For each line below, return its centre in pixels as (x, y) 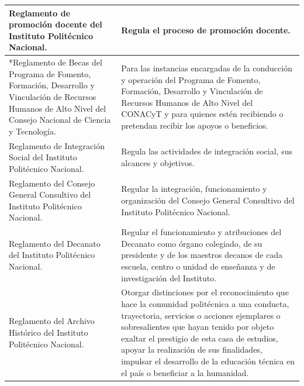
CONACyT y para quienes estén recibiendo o (202, 114)
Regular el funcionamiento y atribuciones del (201, 232)
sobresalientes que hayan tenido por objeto (198, 327)
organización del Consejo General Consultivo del (208, 200)
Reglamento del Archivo (52, 321)
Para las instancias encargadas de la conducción (207, 68)
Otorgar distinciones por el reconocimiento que (205, 292)
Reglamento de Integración (57, 145)
